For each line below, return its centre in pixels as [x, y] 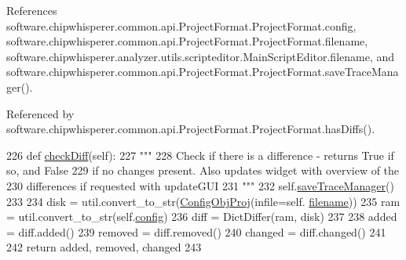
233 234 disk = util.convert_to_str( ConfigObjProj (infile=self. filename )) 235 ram [203, 201]
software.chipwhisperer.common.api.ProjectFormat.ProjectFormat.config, [181, 25]
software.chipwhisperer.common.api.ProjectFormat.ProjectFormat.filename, [187, 41]
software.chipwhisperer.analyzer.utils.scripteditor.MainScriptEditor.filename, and [201, 56]
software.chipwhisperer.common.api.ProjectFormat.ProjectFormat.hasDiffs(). [191, 129]
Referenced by [40, 113]
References [32, 10]
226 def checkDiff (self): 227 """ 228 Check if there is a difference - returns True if [200, 155]
